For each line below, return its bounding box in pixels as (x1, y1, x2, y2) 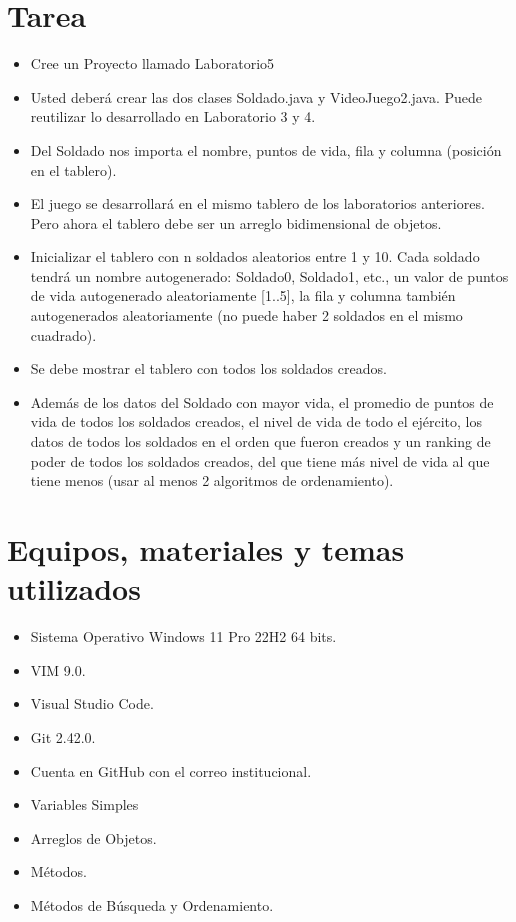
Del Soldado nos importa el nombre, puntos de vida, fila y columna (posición (30, 139, 502, 160)
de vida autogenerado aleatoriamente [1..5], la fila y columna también (30, 285, 456, 306)
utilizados (7, 568, 141, 609)
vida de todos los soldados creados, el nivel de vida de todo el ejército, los (30, 411, 483, 432)
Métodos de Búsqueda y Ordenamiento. (30, 894, 274, 915)
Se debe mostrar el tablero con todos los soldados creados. (30, 358, 387, 379)
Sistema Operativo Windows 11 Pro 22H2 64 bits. (30, 626, 337, 647)
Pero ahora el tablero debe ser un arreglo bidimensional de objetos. (30, 212, 442, 233)
